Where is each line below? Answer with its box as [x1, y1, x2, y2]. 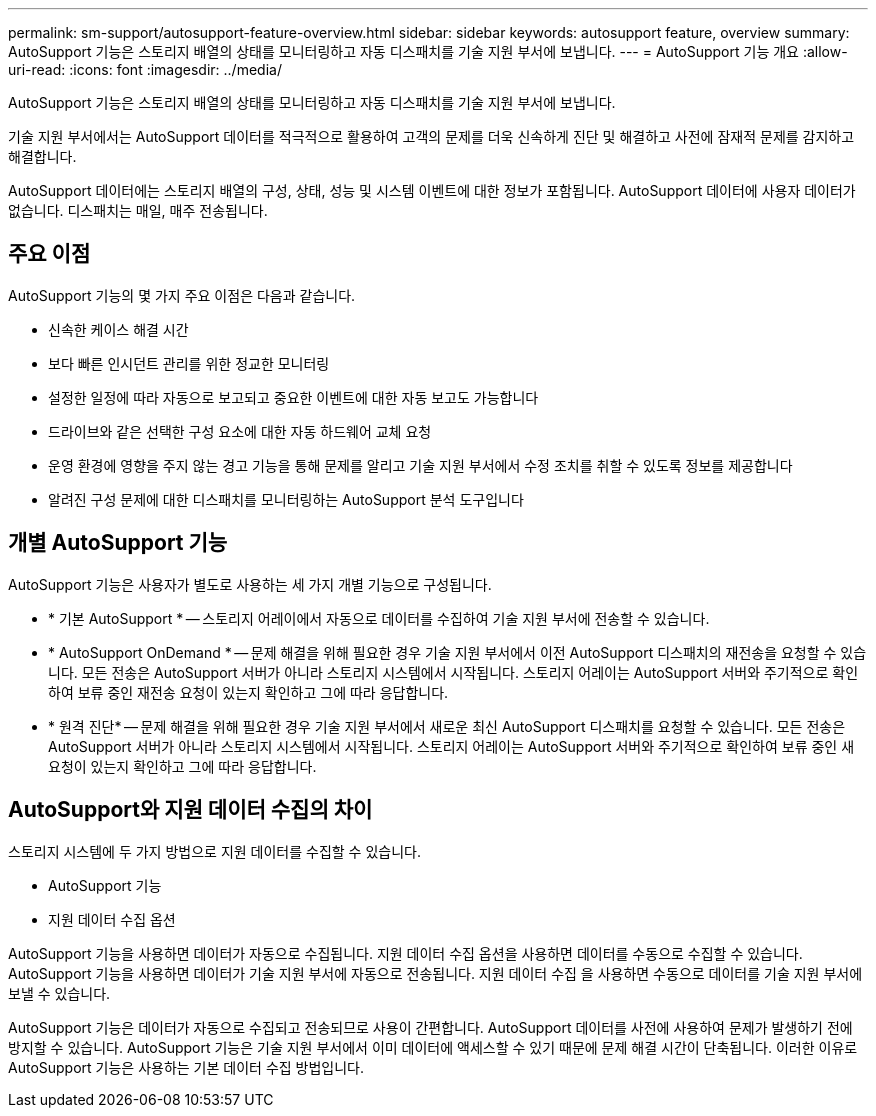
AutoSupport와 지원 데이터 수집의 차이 [8, 797, 373, 823]
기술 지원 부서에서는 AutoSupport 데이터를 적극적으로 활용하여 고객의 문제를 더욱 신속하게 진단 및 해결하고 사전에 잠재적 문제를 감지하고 [8, 128, 855, 145]
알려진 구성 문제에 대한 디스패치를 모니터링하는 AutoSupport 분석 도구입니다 [48, 490, 524, 508]
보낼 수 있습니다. [8, 984, 111, 1002]
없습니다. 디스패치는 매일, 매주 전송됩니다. [8, 202, 268, 219]
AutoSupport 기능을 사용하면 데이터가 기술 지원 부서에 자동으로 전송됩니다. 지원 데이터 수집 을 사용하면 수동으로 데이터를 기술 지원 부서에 [8, 964, 863, 982]
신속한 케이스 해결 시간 [48, 320, 189, 338]
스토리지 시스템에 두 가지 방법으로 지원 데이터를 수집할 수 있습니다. [8, 842, 421, 860]
